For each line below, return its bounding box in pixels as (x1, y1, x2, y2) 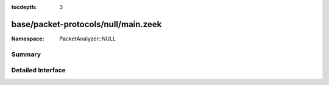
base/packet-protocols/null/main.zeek (11, 19, 162, 30)
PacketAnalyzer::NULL (59, 35, 116, 42)
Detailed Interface (11, 66, 66, 75)
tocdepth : (11, 4, 37, 10)
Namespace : (11, 35, 45, 42)
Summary (11, 50, 41, 58)
